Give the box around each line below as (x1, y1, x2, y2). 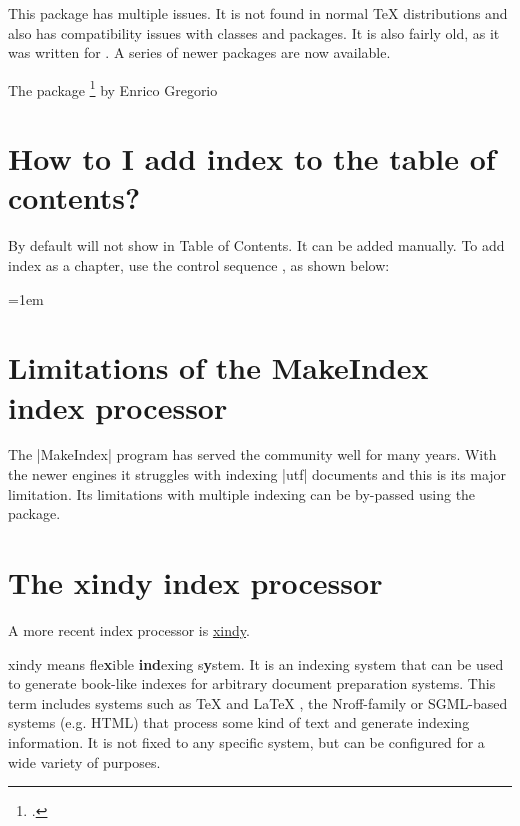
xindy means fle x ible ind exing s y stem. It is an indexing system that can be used (8, 653, 504, 674)
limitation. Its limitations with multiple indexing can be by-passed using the (8, 483, 476, 504)
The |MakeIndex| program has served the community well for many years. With (8, 444, 497, 465)
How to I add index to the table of (8, 138, 496, 179)
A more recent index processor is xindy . (8, 619, 250, 640)
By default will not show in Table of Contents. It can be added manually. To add (8, 235, 505, 256)
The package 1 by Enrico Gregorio (8, 76, 218, 100)
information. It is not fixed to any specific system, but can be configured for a (8, 731, 485, 752)
